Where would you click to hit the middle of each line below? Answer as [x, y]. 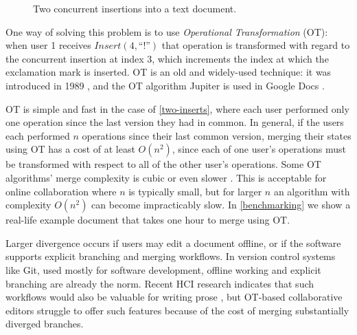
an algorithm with [312, 191]
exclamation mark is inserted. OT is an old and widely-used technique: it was [169, 72]
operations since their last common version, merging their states [217, 135]
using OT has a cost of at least [70, 149]
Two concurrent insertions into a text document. [135, 8]
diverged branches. [45, 324]
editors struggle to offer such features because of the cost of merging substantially [177, 310]
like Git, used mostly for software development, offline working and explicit [163, 269]
